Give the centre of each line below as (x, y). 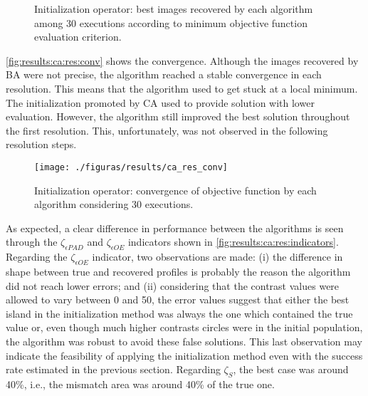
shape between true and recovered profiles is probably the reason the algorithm (178, 271)
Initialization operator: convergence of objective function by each (175, 190)
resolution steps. (41, 144)
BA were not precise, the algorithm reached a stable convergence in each (164, 74)
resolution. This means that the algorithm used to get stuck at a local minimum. (182, 88)
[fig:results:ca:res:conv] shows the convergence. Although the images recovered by (182, 60)
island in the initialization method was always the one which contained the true (179, 313)
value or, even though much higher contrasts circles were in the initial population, (184, 327)
